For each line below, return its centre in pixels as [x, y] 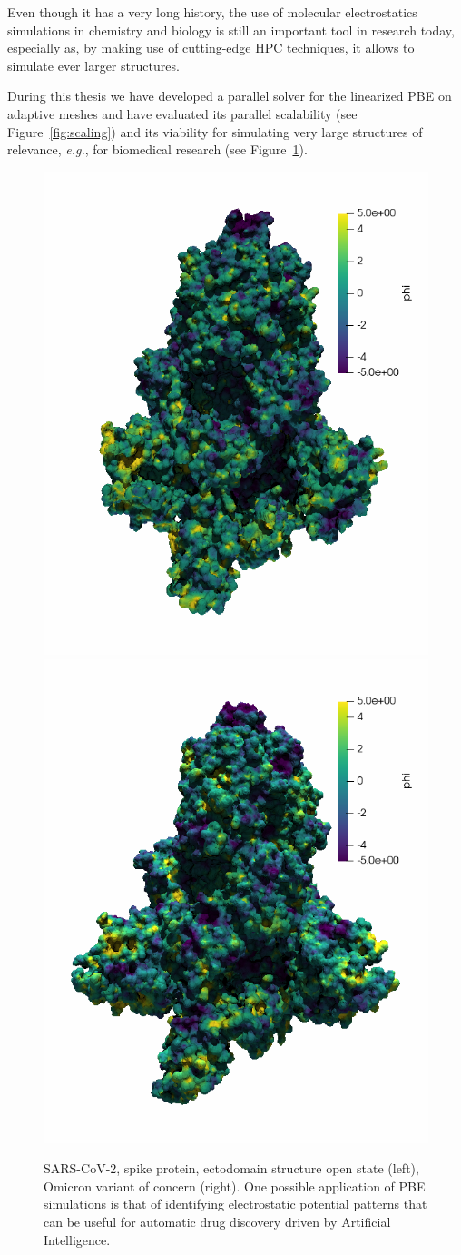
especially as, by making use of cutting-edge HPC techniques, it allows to [211, 48]
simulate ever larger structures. [93, 65]
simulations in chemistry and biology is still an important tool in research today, [231, 30]
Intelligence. [77, 1239]
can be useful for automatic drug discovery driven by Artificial [217, 1221]
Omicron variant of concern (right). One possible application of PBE [235, 1186]
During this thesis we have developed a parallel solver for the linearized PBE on [230, 96]
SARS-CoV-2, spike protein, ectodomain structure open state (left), [231, 1168]
